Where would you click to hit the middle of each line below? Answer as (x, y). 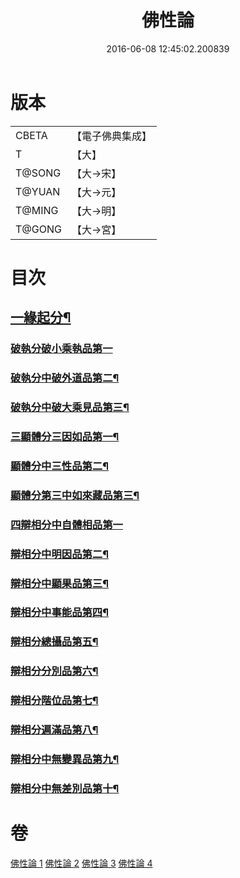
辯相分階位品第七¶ (54, 701)
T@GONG (38, 229)
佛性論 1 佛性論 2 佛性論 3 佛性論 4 (81, 863)
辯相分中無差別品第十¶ (65, 789)
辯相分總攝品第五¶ (54, 642)
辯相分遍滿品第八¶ (54, 730)
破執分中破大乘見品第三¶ (70, 408)
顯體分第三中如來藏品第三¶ (75, 495)
